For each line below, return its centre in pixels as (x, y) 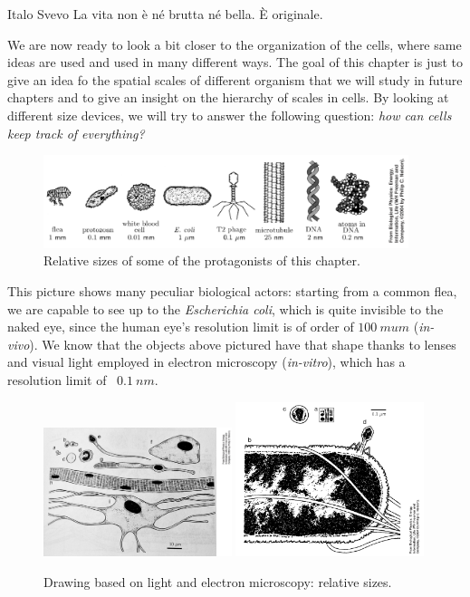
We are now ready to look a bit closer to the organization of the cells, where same (235, 44)
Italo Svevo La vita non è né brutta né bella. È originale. (165, 14)
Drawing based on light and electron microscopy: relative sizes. (218, 581)
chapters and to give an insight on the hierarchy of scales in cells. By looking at (228, 97)
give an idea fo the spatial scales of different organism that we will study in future (235, 79)
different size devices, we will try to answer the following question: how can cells (230, 115)
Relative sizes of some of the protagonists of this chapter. (202, 260)
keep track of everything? (76, 133)
